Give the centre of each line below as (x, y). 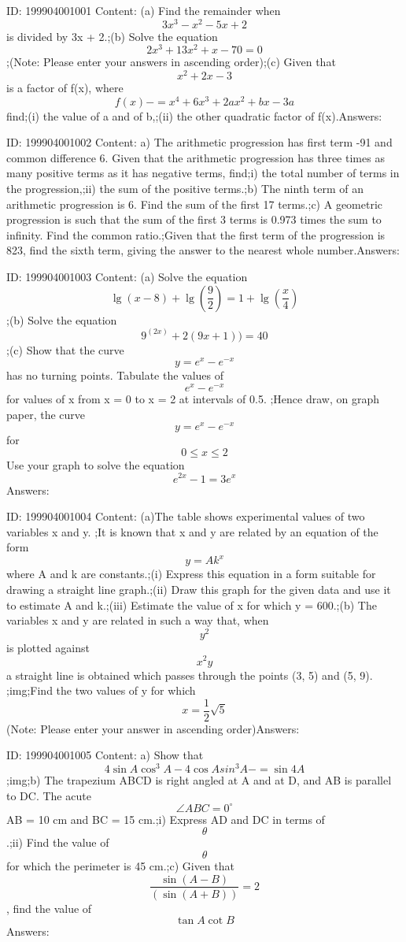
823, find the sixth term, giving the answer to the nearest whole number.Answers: (203, 250)
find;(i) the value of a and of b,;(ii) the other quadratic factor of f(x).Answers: (194, 115)
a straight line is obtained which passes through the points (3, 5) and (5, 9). (190, 675)
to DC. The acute (49, 795)
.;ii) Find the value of (58, 842)
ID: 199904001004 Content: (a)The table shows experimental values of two (186, 516)
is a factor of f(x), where (65, 88)
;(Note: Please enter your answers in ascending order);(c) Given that (171, 62)
